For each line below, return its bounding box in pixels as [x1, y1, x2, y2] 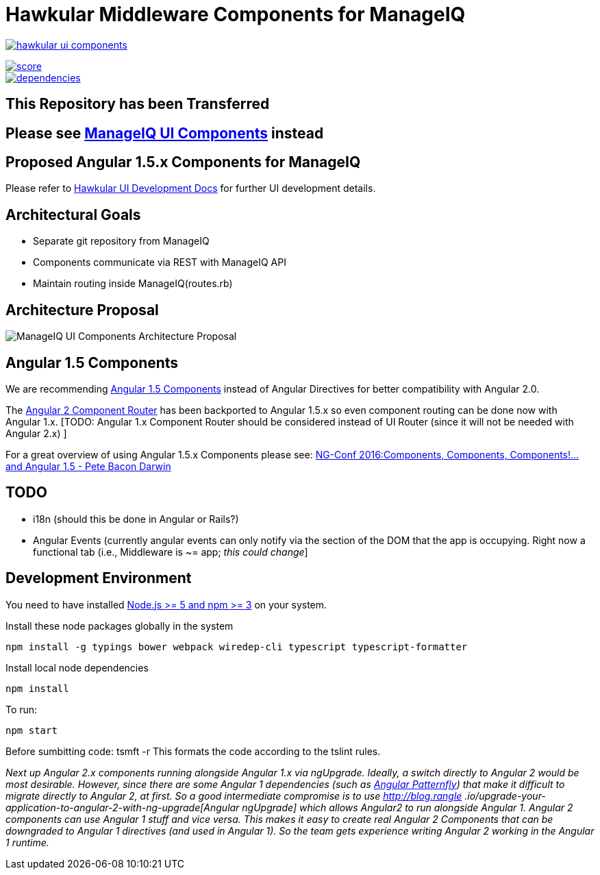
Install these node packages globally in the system [5, 619, 234, 632]
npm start [5, 724, 58, 736]
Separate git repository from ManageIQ [33, 235, 210, 247]
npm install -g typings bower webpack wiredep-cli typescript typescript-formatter [5, 641, 468, 652]
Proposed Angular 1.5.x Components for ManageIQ [5, 153, 361, 171]
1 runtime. [5, 836, 49, 848]
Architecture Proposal [5, 301, 159, 319]
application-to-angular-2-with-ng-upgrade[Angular [5, 801, 240, 813]
